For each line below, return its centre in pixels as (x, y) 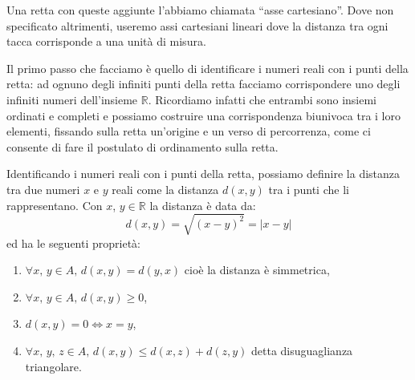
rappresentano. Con (55, 205)
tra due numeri (43, 189)
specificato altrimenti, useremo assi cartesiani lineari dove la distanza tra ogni (197, 25)
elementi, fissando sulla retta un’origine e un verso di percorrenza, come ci (189, 131)
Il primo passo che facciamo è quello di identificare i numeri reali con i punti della (207, 68)
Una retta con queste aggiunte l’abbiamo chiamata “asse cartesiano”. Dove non (200, 10)
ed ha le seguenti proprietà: (73, 243)
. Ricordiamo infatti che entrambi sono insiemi (262, 99)
